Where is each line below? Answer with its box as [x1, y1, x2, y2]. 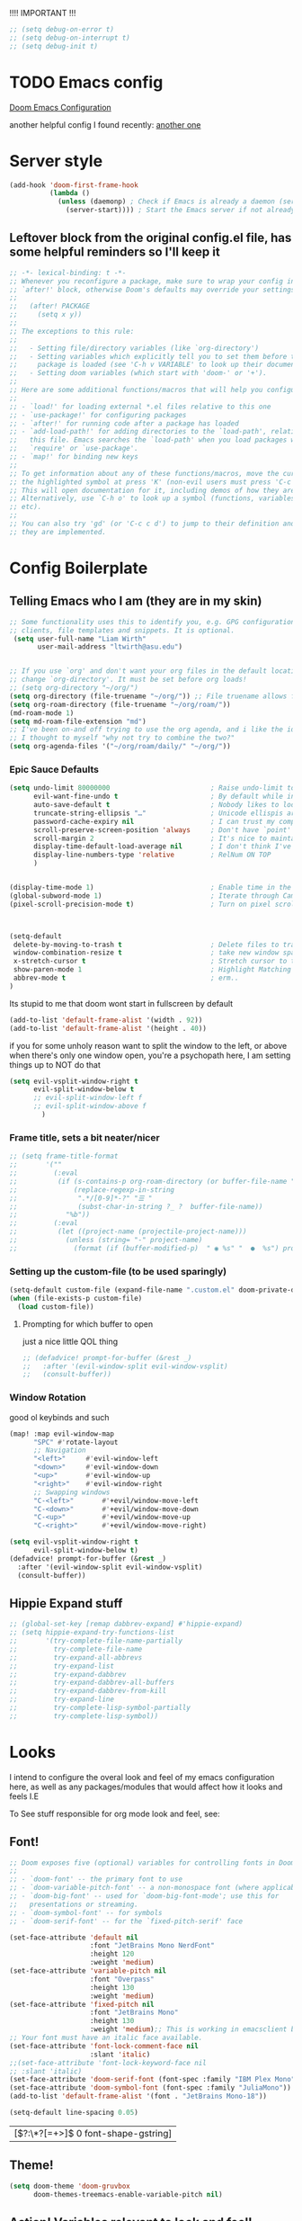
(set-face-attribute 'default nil [9, 1933, 139, 1942]
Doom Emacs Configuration [9, 102, 112, 112]
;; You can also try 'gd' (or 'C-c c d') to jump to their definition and [9, 519, 296, 529]
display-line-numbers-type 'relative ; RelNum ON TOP [32, 850, 271, 860]
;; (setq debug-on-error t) [9, 25, 115, 34]
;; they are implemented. [9, 527, 106, 536]
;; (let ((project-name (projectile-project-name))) [9, 1227, 247, 1236]
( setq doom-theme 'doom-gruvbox [9, 2181, 130, 2190]
